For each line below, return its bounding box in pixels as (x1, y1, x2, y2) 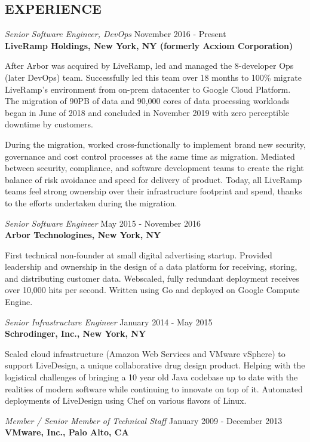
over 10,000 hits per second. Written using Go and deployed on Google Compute (5, 284, 300, 296)
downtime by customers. (5, 118, 93, 130)
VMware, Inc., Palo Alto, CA (5, 426, 129, 438)
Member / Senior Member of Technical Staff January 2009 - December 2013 (5, 414, 283, 426)
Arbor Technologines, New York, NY (5, 228, 161, 241)
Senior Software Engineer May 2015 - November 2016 (5, 217, 201, 229)
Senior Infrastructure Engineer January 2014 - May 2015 (5, 315, 213, 328)
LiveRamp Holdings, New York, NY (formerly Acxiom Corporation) (5, 39, 293, 51)
